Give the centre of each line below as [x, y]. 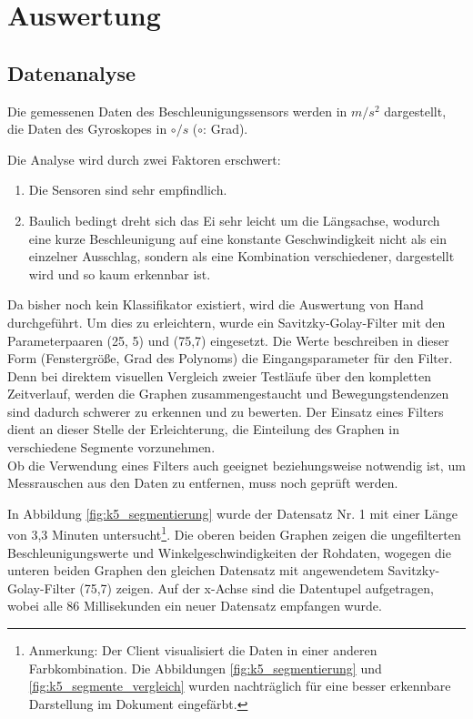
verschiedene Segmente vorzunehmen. [111, 447]
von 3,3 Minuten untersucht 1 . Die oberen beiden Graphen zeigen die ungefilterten [234, 533]
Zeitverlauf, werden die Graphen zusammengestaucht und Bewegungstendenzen [228, 394]
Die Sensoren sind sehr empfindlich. [128, 190]
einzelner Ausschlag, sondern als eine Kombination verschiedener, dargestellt [242, 256]
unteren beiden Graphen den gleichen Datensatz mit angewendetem [196, 570]
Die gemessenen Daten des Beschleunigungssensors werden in [177, 111]
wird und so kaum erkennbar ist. [120, 273]
